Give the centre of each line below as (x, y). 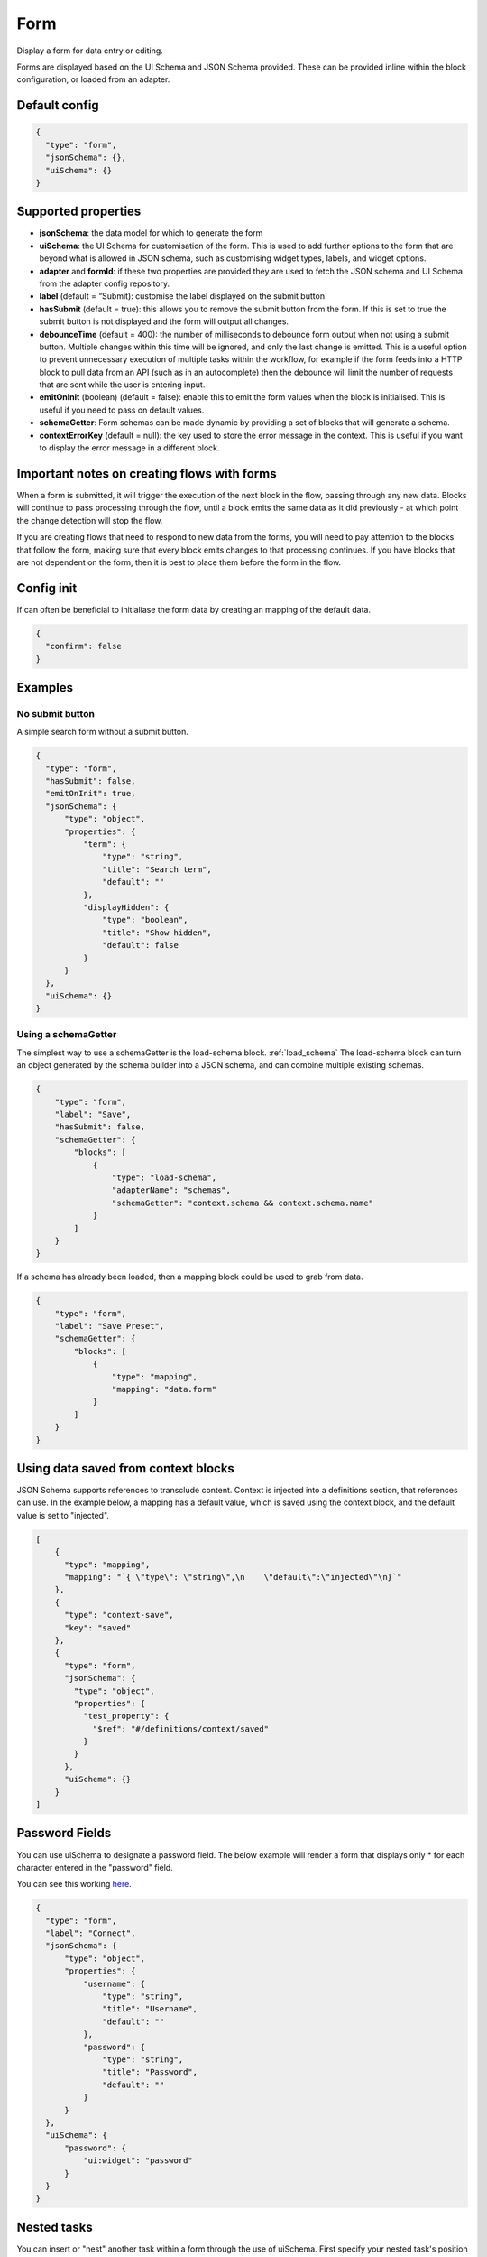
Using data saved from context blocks (125, 1468)
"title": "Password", (150, 2072)
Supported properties (79, 212)
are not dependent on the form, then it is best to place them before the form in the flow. (179, 562)
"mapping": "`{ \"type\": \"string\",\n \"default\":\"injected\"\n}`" (233, 1577)
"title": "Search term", (157, 869)
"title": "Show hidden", (157, 933)
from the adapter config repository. (105, 283)
